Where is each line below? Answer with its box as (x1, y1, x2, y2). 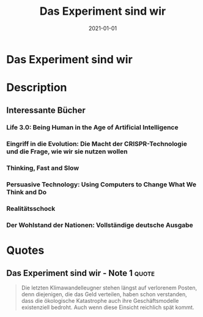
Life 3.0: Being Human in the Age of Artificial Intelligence (6, 123, 179, 132)
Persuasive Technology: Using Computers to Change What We (6, 180, 197, 189)
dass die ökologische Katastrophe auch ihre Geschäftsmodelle (21, 297, 179, 305)
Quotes (6, 243, 45, 258)
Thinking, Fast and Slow (6, 164, 79, 172)
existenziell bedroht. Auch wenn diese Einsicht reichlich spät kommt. (21, 304, 194, 311)
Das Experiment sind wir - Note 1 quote (6, 268, 155, 278)
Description (6, 81, 67, 94)
